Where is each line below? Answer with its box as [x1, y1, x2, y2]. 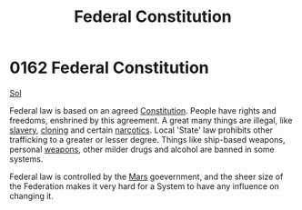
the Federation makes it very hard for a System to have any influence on [9, 180, 279, 192]
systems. [9, 153, 44, 165]
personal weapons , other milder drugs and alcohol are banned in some [9, 144, 275, 155]
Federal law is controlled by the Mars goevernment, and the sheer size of [9, 171, 284, 182]
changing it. [9, 190, 55, 201]
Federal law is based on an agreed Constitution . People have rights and [9, 105, 277, 115]
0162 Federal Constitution [9, 57, 209, 78]
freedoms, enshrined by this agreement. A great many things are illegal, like [9, 115, 293, 125]
